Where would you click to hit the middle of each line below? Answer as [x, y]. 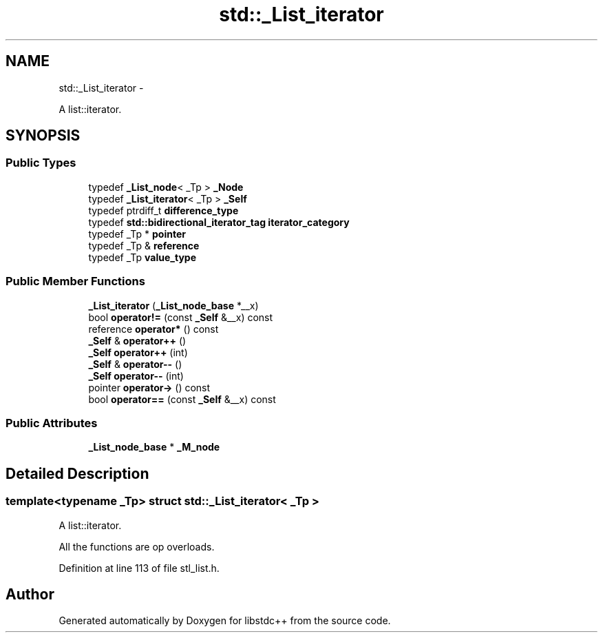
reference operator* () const [154, 329]
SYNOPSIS [43, 136]
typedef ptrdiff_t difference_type [163, 210]
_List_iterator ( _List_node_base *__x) [173, 305]
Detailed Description [77, 473]
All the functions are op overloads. [137, 546]
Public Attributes [52, 423]
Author [30, 594]
